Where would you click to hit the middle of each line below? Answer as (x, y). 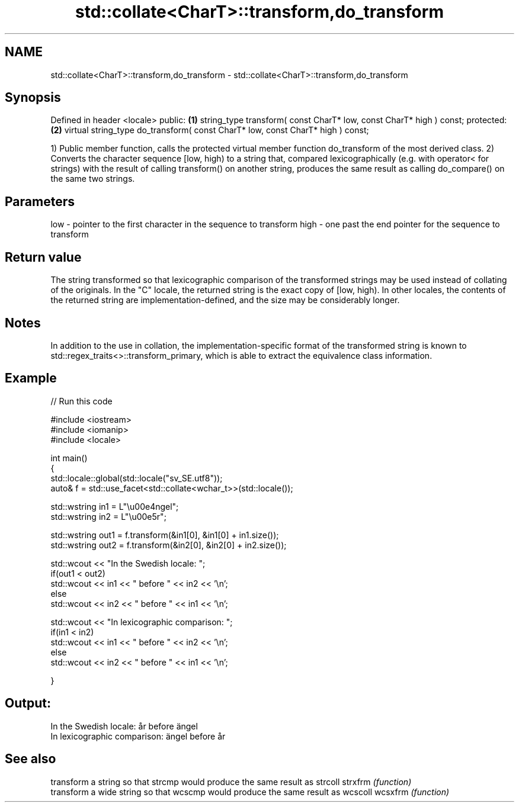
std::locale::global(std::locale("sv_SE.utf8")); (137, 478)
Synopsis (33, 98)
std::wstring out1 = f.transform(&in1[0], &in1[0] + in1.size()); (165, 535)
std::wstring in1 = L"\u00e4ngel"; (115, 506)
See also (31, 759)
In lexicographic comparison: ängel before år (138, 736)
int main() (69, 458)
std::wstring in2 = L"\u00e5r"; (108, 516)
